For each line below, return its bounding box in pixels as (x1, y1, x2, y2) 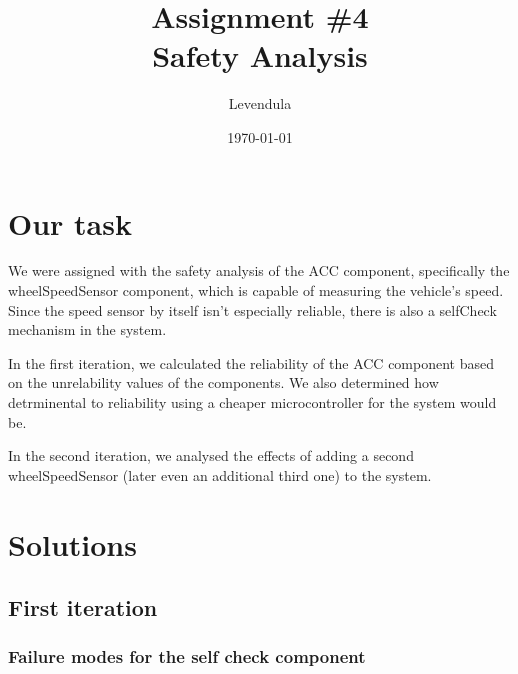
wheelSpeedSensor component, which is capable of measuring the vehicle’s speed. (8, 280, 504, 301)
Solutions (8, 523, 137, 564)
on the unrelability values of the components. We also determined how (8, 372, 439, 393)
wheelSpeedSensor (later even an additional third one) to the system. (8, 464, 432, 485)
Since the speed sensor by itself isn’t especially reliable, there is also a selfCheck (8, 299, 497, 320)
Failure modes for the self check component (8, 644, 366, 669)
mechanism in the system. (8, 319, 167, 340)
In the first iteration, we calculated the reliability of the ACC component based (8, 352, 494, 373)
